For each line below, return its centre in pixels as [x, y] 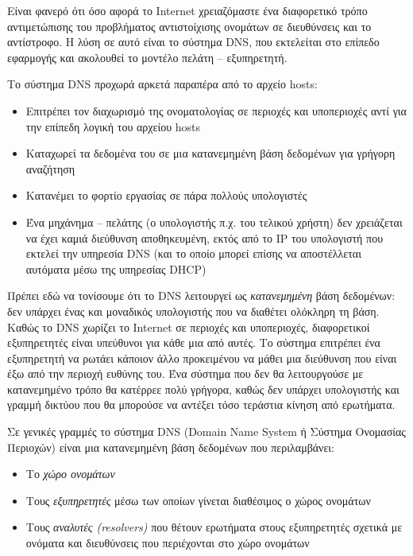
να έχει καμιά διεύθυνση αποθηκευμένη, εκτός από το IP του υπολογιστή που [205, 237]
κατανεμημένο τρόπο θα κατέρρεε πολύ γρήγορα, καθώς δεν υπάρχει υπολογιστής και [203, 389]
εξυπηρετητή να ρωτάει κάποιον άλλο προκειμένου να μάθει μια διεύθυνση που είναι [202, 358]
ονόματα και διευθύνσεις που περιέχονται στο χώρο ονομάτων [168, 543]
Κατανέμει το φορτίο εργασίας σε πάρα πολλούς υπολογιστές [166, 195]
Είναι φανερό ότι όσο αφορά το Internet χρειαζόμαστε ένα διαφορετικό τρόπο [187, 10]
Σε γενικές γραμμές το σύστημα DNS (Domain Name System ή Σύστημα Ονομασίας [206, 432]
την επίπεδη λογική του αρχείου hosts [113, 126]
